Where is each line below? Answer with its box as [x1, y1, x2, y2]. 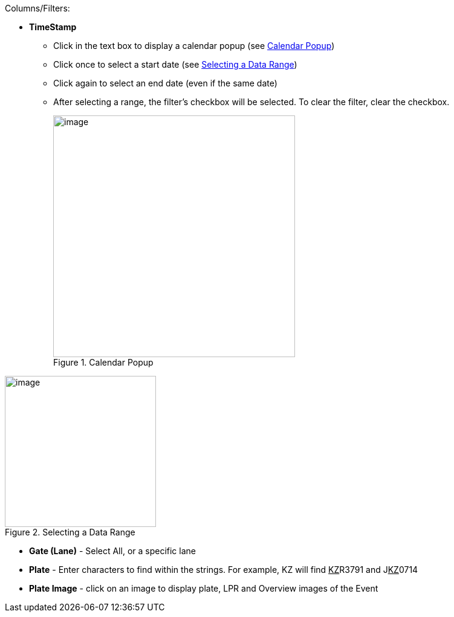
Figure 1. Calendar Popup [53, 357, 154, 367]
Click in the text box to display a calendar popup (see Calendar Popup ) [53, 40, 335, 51]
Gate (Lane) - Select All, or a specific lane [29, 546, 196, 556]
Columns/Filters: [5, 3, 70, 13]
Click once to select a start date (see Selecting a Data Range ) [53, 59, 297, 69]
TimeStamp [29, 22, 77, 32]
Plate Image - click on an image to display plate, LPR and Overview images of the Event [29, 583, 378, 593]
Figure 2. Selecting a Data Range [5, 527, 135, 537]
